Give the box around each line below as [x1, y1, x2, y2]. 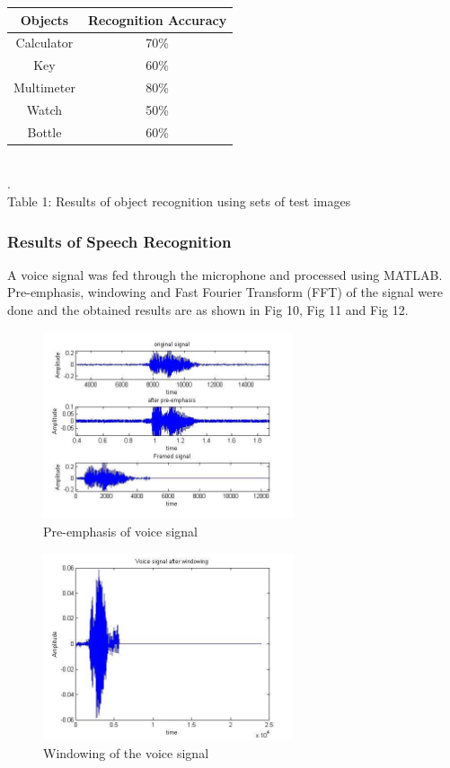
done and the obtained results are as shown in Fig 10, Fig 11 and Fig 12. [7, 301, 409, 319]
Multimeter [13, 78, 75, 97]
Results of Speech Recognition [7, 230, 232, 252]
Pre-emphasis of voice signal [43, 521, 198, 540]
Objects [20, 10, 69, 29]
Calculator [15, 33, 74, 52]
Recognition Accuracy [87, 10, 227, 29]
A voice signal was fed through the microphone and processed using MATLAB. [7, 265, 443, 284]
